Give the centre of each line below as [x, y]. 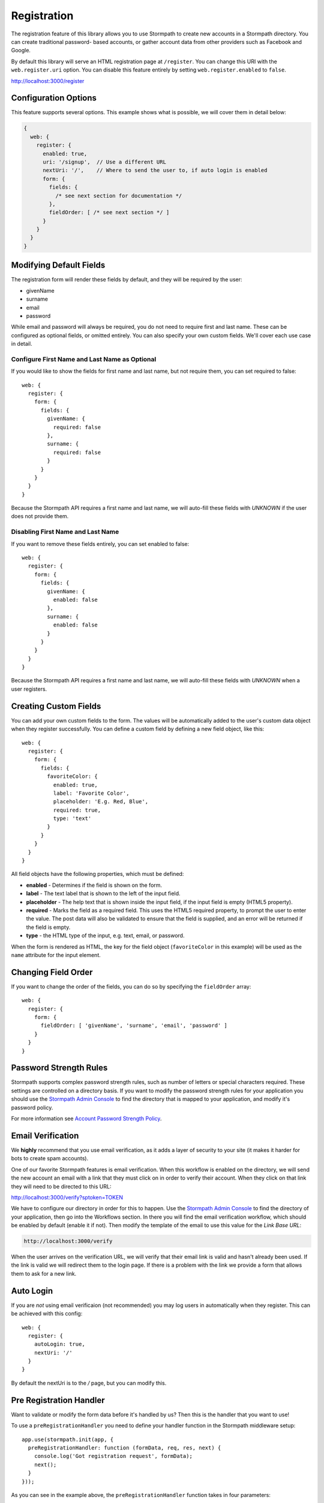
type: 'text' [72, 819]
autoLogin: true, [59, 1344]
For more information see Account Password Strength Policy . [86, 1119]
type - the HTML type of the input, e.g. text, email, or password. [105, 935]
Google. [21, 51]
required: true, [77, 810]
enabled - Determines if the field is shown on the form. [94, 885]
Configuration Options [54, 98]
